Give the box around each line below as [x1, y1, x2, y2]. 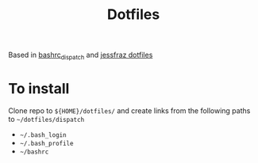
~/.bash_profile [19, 139, 74, 147]
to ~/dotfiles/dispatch [8, 114, 85, 123]
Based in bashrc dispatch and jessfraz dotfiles [8, 50, 153, 61]
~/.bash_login [19, 131, 67, 139]
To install [8, 80, 70, 98]
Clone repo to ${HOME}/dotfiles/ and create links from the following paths [8, 105, 251, 116]
